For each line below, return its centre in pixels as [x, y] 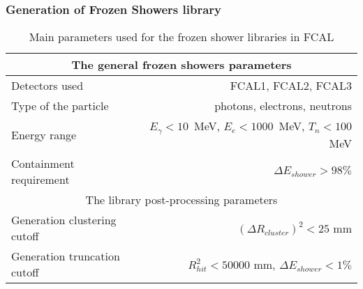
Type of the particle [60, 106]
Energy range [44, 134]
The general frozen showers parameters [181, 65]
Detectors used [47, 86]
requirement [40, 180]
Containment [43, 164]
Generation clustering [64, 220]
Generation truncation [66, 256]
